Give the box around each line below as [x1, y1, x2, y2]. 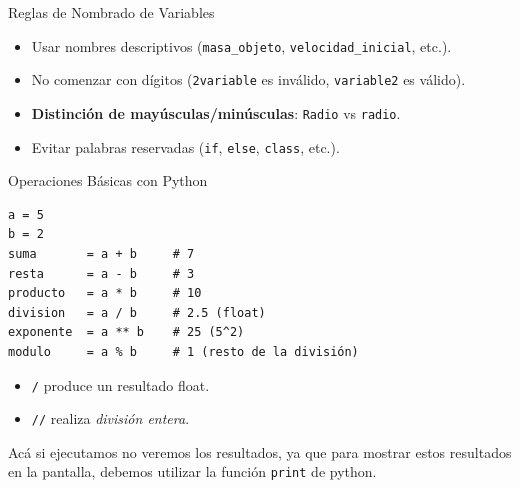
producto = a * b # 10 [8, 286, 202, 301]
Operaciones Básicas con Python [8, 170, 208, 191]
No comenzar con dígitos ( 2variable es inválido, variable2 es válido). [31, 69, 466, 90]
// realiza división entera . [31, 408, 190, 429]
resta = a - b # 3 [8, 266, 195, 281]
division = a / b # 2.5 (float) [8, 305, 266, 320]
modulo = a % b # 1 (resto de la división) [8, 344, 359, 359]
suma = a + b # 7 [8, 247, 195, 261]
